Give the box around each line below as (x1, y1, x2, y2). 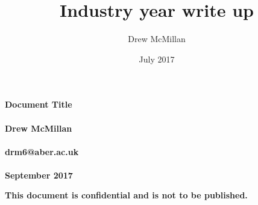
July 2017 (139, 52, 175, 65)
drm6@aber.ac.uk (5, 145, 79, 158)
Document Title (5, 98, 72, 111)
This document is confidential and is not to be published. (5, 189, 248, 201)
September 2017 (5, 168, 73, 181)
